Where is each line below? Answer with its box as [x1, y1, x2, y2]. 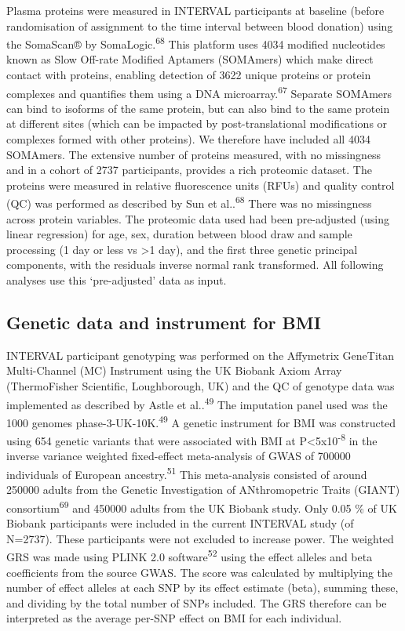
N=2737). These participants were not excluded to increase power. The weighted [6, 530, 394, 546]
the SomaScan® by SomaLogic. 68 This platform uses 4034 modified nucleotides [6, 34, 385, 52]
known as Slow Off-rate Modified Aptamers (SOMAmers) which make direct [6, 51, 374, 67]
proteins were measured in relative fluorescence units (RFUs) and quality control [6, 176, 395, 193]
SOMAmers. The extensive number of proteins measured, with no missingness [6, 146, 381, 162]
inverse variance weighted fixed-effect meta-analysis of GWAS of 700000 [6, 448, 351, 464]
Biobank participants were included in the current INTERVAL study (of [6, 515, 354, 531]
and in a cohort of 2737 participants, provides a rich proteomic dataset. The [6, 161, 372, 178]
